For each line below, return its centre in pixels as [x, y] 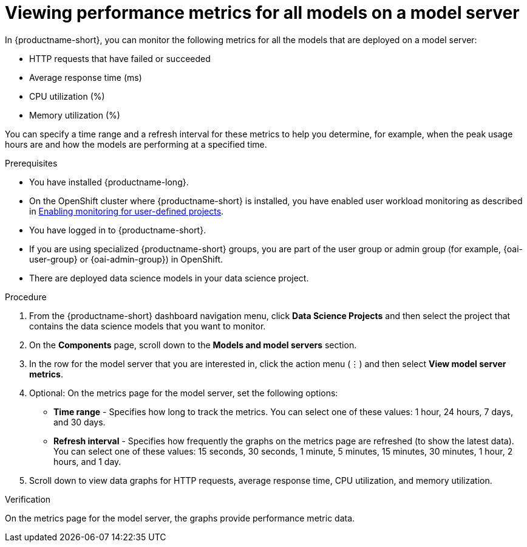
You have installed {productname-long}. [109, 182]
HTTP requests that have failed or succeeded [120, 58]
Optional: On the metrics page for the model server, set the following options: [184, 393]
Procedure [26, 297]
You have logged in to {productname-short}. [118, 230]
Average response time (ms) [86, 77]
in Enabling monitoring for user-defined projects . [127, 211]
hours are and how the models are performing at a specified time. [136, 144]
